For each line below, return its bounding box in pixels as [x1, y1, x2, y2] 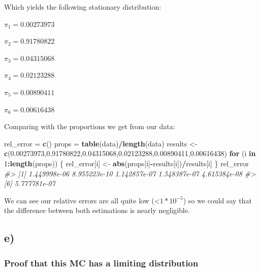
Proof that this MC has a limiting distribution [4, 256, 199, 269]
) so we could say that [183, 195, 252, 205]
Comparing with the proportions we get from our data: [4, 121, 175, 132]
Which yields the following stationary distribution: [4, 2, 161, 12]
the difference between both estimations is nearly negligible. [4, 205, 190, 216]
